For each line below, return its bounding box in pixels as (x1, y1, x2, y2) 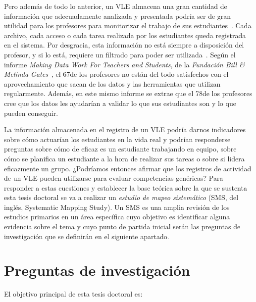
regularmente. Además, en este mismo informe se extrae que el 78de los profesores (4, 88, 253, 99)
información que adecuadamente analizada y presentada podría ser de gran (4, 10, 231, 21)
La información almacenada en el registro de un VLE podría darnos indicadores (4, 124, 246, 135)
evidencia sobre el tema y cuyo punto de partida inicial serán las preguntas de (4, 221, 241, 232)
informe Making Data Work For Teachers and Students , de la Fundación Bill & (4, 59, 245, 69)
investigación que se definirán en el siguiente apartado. (4, 231, 169, 241)
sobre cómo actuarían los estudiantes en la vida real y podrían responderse (4, 134, 231, 144)
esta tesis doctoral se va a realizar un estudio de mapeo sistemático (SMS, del (4, 192, 239, 202)
